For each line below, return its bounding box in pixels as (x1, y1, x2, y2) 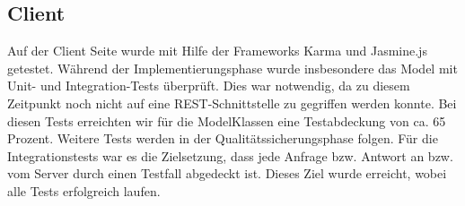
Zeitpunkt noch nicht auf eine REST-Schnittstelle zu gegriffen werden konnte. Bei (7, 93, 457, 112)
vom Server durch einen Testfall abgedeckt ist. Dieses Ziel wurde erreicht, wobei (7, 164, 447, 183)
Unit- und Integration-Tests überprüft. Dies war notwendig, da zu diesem (7, 76, 410, 95)
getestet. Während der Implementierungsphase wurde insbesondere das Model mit (7, 58, 458, 77)
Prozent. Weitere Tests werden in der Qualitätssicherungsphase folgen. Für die (7, 129, 438, 148)
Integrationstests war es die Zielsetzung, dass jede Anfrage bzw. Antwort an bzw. (7, 146, 453, 165)
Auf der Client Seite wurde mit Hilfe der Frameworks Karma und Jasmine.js (7, 41, 427, 60)
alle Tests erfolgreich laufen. (7, 181, 161, 200)
